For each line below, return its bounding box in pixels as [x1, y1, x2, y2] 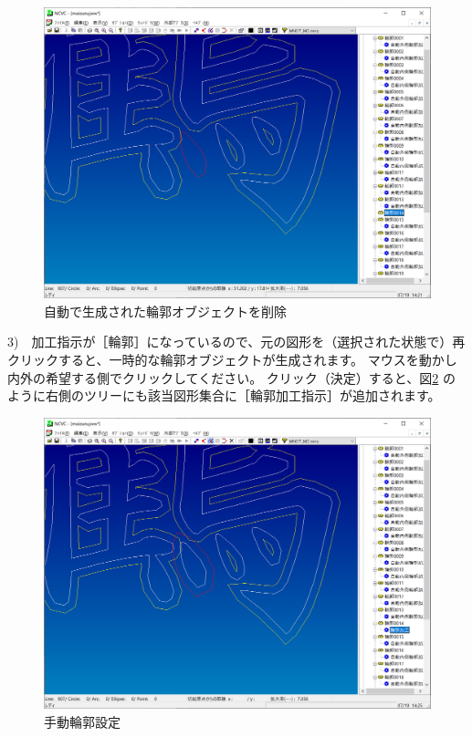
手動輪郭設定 [44, 711, 121, 731]
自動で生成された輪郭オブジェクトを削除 [44, 301, 287, 320]
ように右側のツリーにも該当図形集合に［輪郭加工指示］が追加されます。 [7, 386, 441, 405]
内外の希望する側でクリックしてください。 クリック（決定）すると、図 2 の [7, 368, 456, 387]
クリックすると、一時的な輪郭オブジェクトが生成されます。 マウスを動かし [7, 350, 457, 369]
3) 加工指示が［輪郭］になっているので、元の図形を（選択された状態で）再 [7, 332, 466, 351]
